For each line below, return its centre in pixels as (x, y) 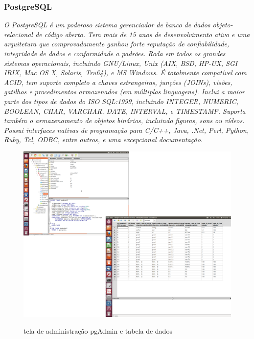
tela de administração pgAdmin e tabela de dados (98, 330)
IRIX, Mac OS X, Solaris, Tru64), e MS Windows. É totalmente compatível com (125, 73)
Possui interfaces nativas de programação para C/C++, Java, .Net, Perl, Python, (127, 130)
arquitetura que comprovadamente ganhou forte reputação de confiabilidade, (117, 44)
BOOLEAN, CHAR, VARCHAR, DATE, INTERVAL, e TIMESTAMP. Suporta (125, 111)
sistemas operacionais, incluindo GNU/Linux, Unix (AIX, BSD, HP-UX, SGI (121, 63)
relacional (18, 34)
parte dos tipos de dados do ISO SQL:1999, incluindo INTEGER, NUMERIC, (121, 101)
